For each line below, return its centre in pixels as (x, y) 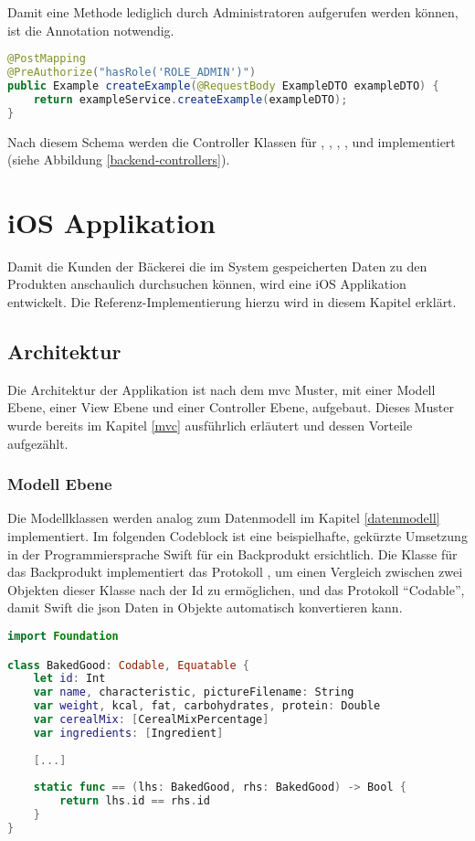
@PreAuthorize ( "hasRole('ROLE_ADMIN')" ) (132, 73)
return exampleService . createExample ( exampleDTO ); (190, 99)
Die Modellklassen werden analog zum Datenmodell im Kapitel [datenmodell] (224, 518)
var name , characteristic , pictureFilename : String (194, 692)
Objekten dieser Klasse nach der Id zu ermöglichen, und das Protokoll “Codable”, (236, 589)
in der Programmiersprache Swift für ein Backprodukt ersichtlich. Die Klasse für (232, 554)
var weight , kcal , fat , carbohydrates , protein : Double (207, 706)
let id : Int (69, 679)
